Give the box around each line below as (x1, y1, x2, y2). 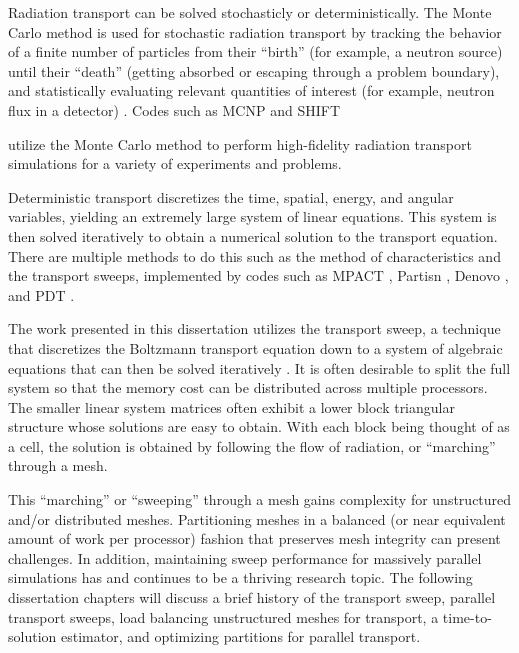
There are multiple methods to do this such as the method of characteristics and (8, 245, 501, 266)
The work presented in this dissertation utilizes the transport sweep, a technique (8, 318, 501, 339)
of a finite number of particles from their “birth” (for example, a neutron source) (8, 41, 503, 62)
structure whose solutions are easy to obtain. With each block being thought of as (8, 416, 510, 437)
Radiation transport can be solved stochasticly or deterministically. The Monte (8, 2, 492, 22)
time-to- (442, 606, 492, 627)
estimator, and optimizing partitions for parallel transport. (60, 626, 421, 647)
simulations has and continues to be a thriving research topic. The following (8, 567, 473, 588)
